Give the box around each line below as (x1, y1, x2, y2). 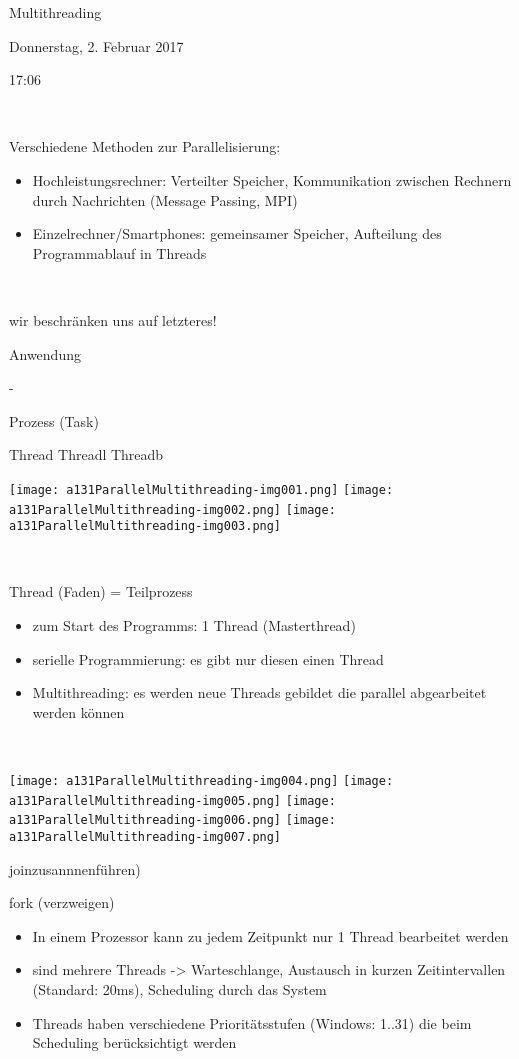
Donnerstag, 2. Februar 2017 (9, 35, 184, 56)
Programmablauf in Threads (32, 242, 207, 263)
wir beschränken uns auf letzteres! (9, 309, 217, 330)
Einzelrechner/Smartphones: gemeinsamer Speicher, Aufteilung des (32, 223, 442, 244)
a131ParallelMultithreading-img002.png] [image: (9, 502, 336, 517)
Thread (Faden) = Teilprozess (9, 581, 193, 602)
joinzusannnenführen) (9, 858, 141, 879)
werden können (32, 701, 125, 722)
